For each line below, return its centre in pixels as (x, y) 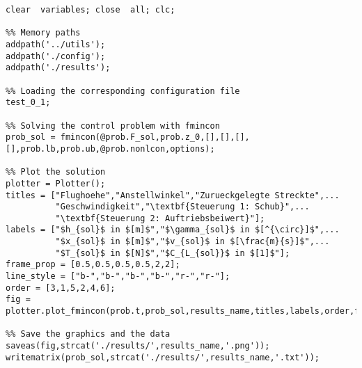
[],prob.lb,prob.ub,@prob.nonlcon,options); (110, 149)
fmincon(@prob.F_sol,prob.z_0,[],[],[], (155, 137)
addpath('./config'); (56, 56)
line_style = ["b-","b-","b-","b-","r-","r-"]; (118, 277)
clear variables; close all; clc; (90, 10)
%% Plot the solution (56, 172)
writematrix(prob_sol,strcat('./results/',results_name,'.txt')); (163, 357)
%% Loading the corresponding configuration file (123, 91)
